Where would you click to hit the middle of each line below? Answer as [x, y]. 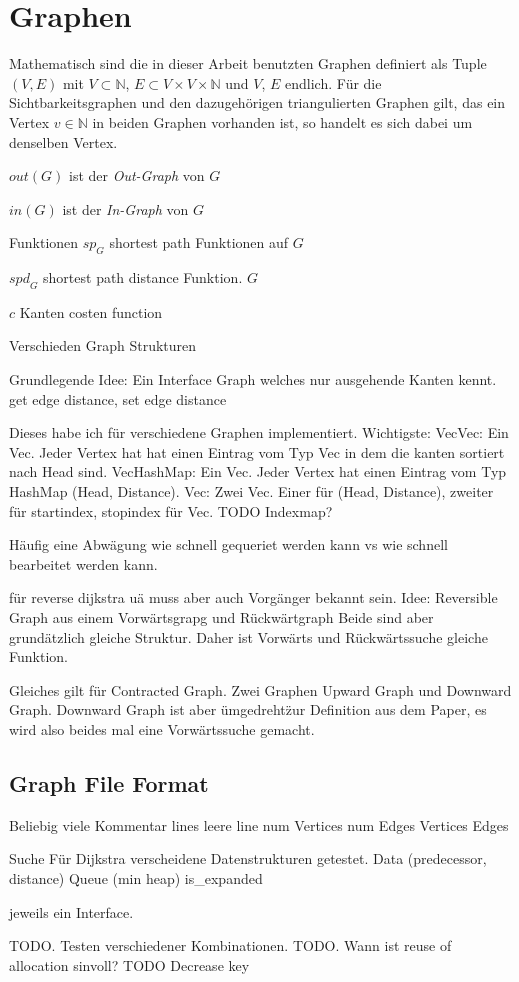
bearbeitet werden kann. [83, 563]
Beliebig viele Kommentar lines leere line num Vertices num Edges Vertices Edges [259, 824]
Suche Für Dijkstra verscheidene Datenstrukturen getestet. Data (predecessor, [248, 858]
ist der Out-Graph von [137, 175]
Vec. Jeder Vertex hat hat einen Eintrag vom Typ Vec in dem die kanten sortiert [257, 451]
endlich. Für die [333, 82]
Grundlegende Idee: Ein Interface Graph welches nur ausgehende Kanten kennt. [253, 379]
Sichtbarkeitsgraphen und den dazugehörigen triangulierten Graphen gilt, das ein [257, 102]
